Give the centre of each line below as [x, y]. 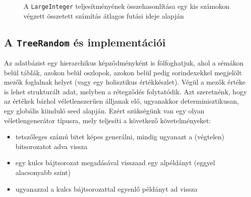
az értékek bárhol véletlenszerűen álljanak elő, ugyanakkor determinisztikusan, [122, 101]
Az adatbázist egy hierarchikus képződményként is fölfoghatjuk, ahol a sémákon [124, 63]
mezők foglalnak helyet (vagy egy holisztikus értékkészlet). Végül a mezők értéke [125, 82]
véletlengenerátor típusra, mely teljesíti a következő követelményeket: [108, 120]
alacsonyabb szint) [43, 172]
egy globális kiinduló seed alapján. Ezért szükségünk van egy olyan [104, 110]
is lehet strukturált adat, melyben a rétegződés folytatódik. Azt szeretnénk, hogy [125, 91]
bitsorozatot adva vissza [51, 146]
